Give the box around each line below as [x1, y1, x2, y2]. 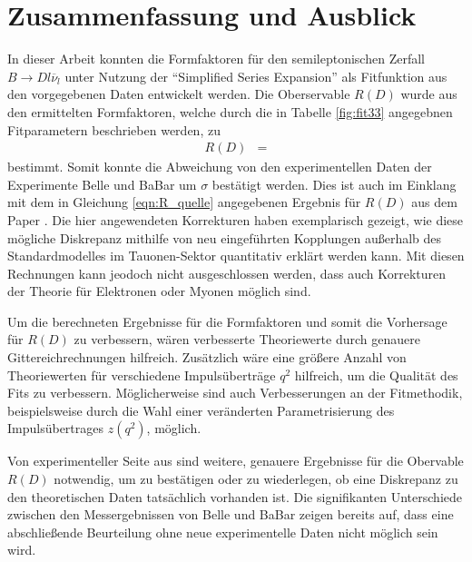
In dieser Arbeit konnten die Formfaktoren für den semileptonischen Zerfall [7, 49, 425, 68]
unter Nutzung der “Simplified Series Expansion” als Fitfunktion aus [64, 66, 447, 85]
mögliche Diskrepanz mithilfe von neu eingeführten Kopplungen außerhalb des [7, 228, 442, 247]
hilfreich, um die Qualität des [294, 365, 458, 384]
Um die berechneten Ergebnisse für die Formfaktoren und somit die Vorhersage [7, 311, 447, 330]
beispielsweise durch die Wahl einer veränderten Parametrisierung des [7, 400, 395, 419]
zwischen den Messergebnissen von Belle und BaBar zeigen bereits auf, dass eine [7, 505, 454, 524]
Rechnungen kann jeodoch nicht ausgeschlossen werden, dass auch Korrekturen [7, 263, 447, 282]
